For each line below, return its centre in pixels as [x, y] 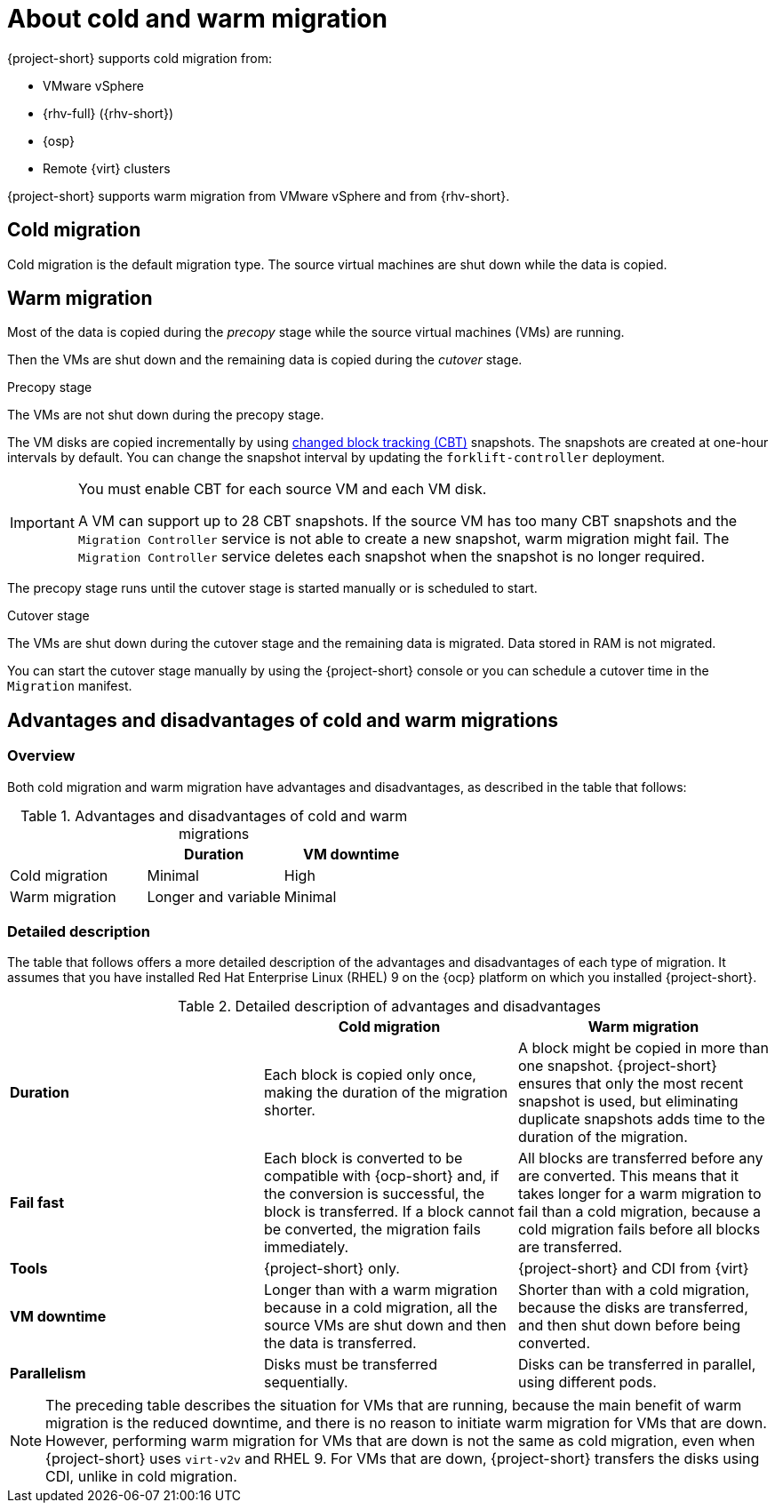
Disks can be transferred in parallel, [637, 1365]
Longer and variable [214, 896]
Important [42, 523]
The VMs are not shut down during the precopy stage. [166, 415]
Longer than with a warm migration [380, 1290]
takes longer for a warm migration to [639, 1194]
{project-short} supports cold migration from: [140, 58]
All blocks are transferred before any [640, 1158]
